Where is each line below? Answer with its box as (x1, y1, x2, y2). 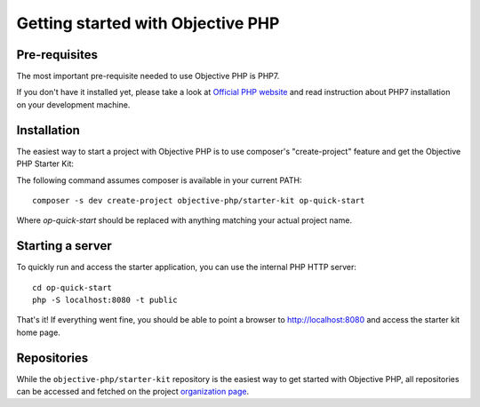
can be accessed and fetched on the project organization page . (16, 387, 250, 397)
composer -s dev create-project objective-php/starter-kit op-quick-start (32, 196, 365, 205)
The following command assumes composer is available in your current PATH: (16, 174, 302, 186)
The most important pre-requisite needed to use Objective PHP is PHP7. (16, 71, 280, 82)
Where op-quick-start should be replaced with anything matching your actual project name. (16, 215, 353, 226)
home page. (16, 327, 61, 338)
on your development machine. (16, 99, 131, 110)
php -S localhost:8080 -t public (32, 295, 178, 305)
